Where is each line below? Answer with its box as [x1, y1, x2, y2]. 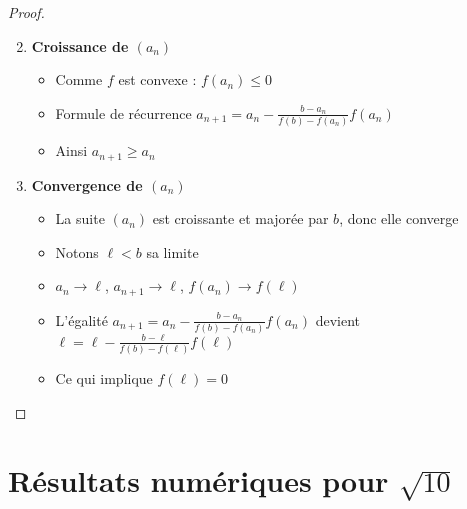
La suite [55, 208, 105, 229]
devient [315, 309, 360, 330]
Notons [55, 241, 99, 262]
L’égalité [55, 309, 108, 330]
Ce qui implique [55, 367, 153, 388]
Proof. [8, 2, 45, 22]
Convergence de [31, 174, 143, 195]
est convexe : [118, 69, 197, 90]
